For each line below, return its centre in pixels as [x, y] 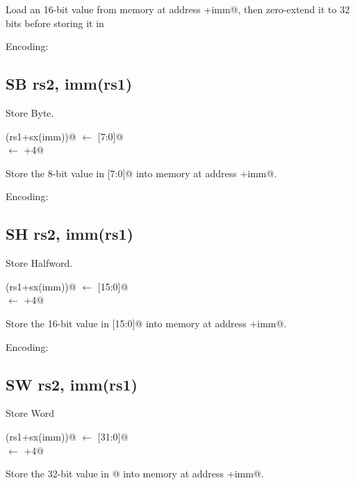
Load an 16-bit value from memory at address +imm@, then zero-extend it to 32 [178, 9]
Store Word [30, 413]
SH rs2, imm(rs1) [69, 234]
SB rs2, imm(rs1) [69, 84]
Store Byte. [30, 112]
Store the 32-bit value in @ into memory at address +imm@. [135, 474]
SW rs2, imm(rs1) [72, 384]
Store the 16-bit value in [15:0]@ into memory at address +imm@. [146, 323]
